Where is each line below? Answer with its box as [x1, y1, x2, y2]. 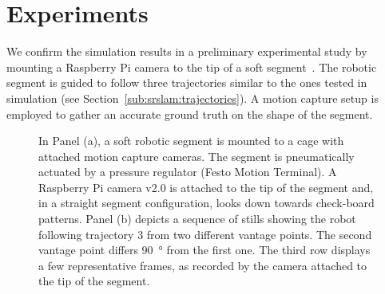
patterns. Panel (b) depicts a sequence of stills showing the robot [38, 210, 356, 227]
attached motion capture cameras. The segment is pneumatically [38, 147, 355, 164]
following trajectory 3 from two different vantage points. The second [38, 225, 372, 242]
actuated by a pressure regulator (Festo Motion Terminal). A [38, 163, 337, 180]
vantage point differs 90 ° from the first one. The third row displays [38, 241, 371, 258]
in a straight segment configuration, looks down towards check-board [38, 194, 375, 211]
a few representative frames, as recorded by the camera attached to [38, 257, 367, 273]
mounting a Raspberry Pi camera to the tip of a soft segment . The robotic [6, 58, 377, 75]
